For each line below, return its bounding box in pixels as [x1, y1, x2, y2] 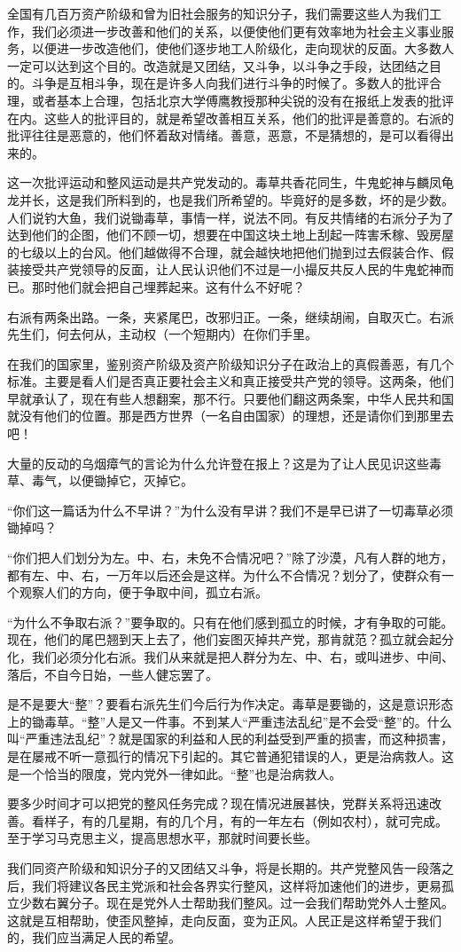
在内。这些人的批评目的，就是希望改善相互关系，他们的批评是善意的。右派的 [7, 108, 454, 127]
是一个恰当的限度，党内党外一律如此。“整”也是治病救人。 [7, 764, 342, 783]
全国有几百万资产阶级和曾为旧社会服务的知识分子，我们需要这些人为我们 [7, 4, 429, 22]
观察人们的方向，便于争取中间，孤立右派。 [19, 583, 268, 602]
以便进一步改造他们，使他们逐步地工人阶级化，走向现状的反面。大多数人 [31, 39, 454, 58]
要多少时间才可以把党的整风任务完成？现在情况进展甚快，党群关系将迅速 [7, 794, 429, 813]
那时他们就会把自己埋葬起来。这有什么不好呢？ [31, 277, 305, 295]
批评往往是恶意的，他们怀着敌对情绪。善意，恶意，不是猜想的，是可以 [7, 126, 417, 145]
